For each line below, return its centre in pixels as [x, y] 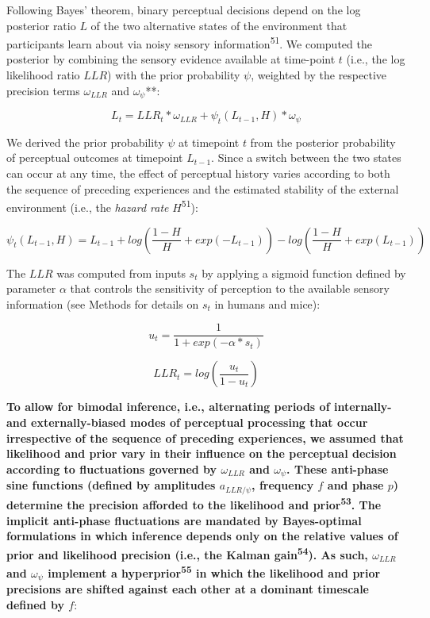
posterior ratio [41, 25]
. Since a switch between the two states [306, 157]
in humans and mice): [267, 303]
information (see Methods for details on [103, 303]
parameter [31, 288]
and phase [355, 485]
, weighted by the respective [319, 75]
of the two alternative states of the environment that [219, 25]
